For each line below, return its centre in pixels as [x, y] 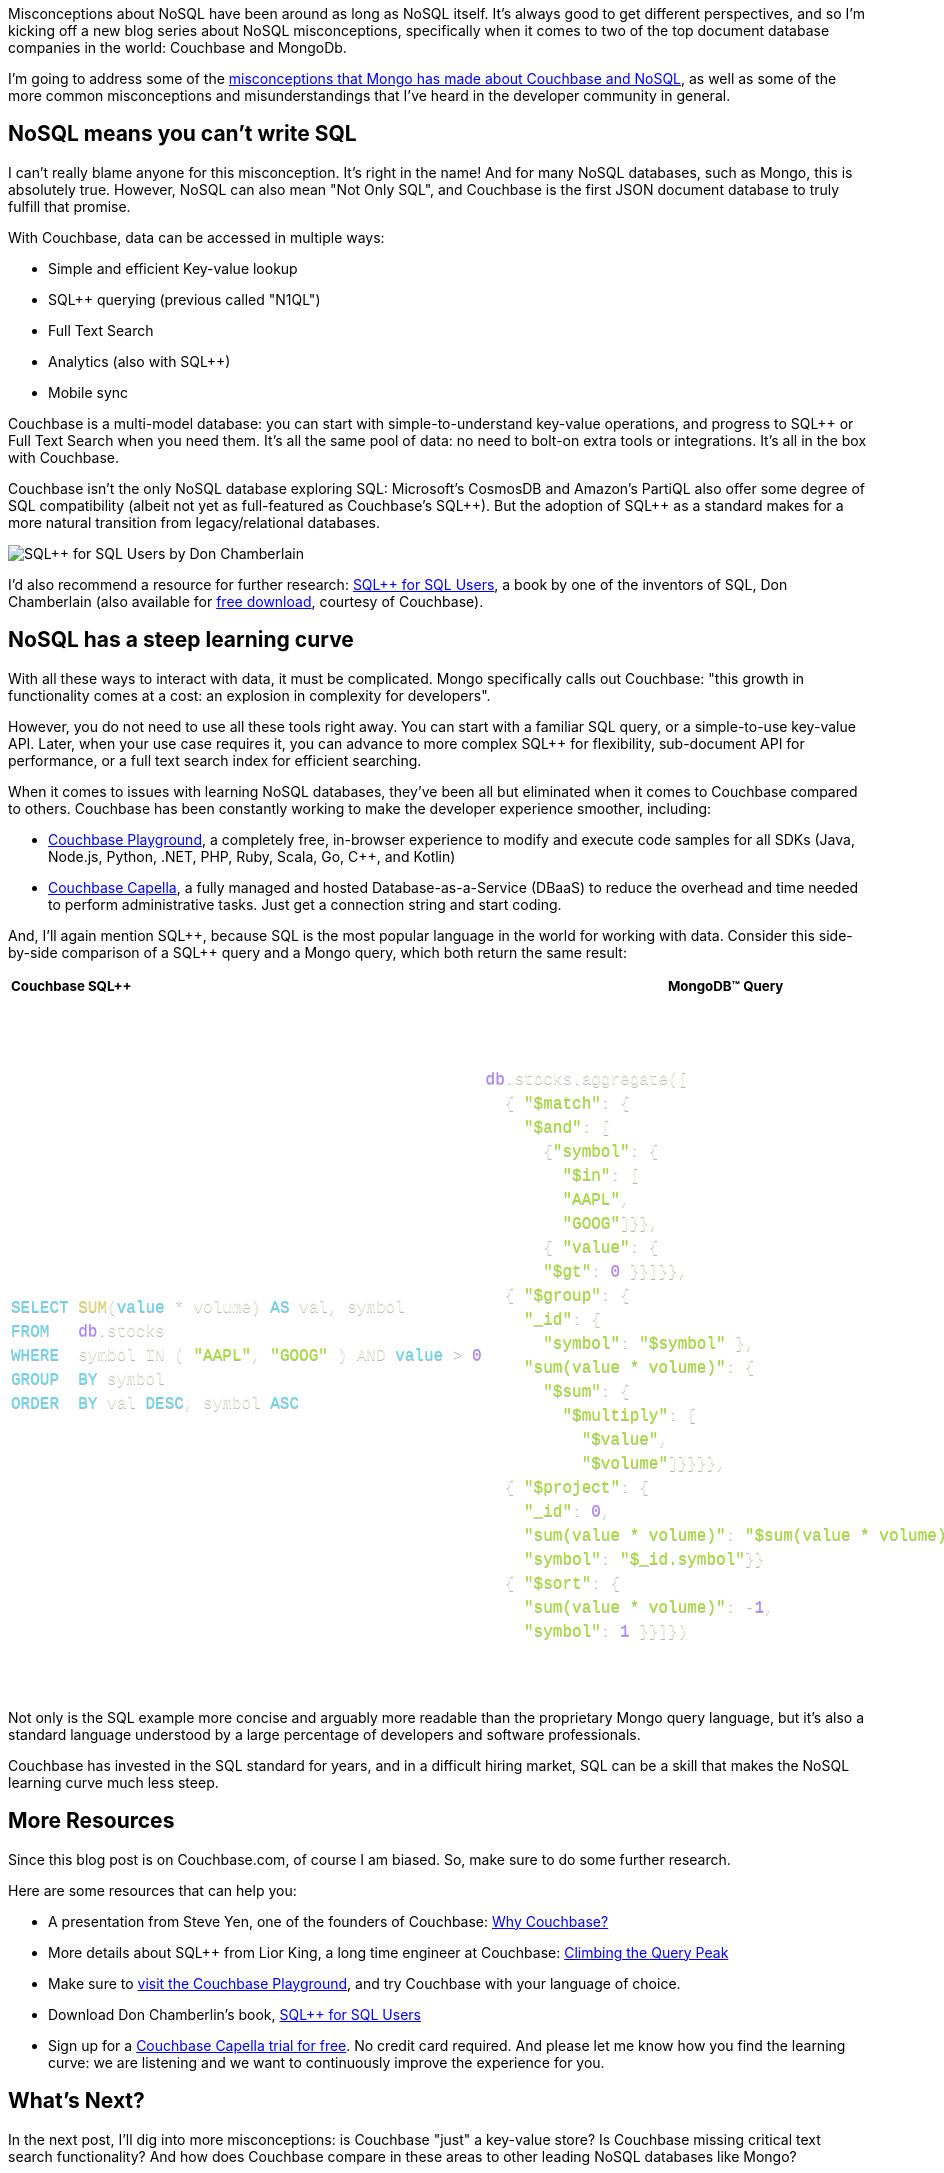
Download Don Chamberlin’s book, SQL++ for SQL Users [234, 2014]
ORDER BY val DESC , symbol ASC [155, 1403]
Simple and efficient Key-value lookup [173, 268]
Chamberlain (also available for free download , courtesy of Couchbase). [246, 601]
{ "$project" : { [576, 1487]
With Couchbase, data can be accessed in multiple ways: [196, 237]
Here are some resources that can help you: [152, 1890]
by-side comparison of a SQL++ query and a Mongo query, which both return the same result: [317, 952]
